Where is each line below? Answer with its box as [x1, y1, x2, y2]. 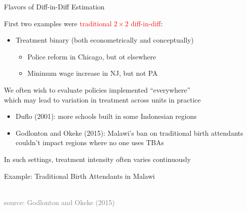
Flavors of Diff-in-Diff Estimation [4, 1, 105, 11]
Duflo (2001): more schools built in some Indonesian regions [15, 111, 197, 121]
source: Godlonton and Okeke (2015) [4, 197, 115, 207]
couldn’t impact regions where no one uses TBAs [15, 137, 164, 148]
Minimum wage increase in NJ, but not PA [27, 68, 158, 78]
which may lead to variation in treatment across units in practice [4, 94, 201, 105]
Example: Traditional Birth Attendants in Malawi [4, 170, 155, 181]
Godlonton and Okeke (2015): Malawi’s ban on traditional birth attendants [15, 127, 244, 138]
